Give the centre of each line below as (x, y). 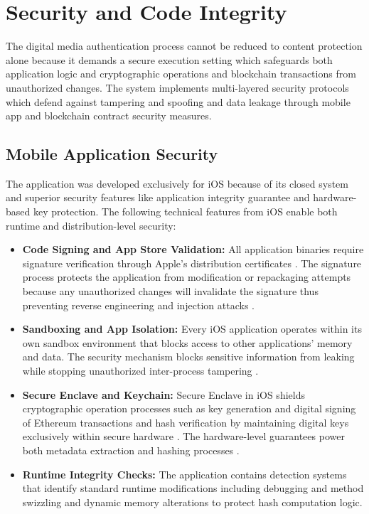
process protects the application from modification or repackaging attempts (187, 277)
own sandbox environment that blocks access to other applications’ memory (187, 342)
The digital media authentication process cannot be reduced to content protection (184, 46)
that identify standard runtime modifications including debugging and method (193, 488)
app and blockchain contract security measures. (109, 116)
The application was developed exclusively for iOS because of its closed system (177, 183)
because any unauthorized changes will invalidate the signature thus (170, 291)
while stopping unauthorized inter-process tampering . (140, 371)
